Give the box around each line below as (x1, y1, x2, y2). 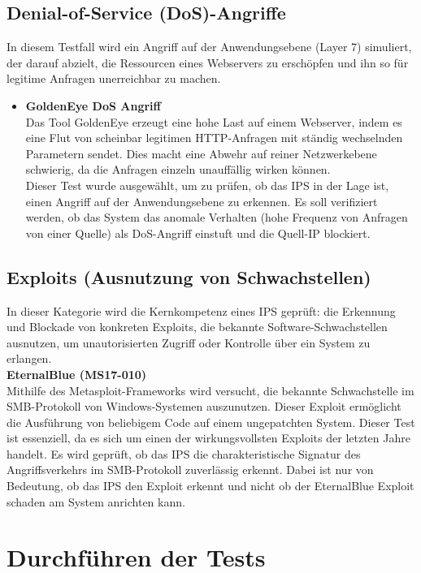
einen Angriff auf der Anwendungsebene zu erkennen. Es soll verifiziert (25, 192, 378, 209)
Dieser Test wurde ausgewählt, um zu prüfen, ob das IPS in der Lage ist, (25, 176, 389, 193)
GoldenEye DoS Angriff (25, 97, 161, 114)
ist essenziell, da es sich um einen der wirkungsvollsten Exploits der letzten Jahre (7, 429, 410, 446)
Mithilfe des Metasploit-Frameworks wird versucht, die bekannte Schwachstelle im (7, 381, 414, 399)
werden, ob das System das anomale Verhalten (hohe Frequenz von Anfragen (25, 209, 408, 226)
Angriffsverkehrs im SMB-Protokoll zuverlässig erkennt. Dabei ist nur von (7, 461, 374, 478)
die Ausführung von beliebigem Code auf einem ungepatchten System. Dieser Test (7, 413, 415, 430)
